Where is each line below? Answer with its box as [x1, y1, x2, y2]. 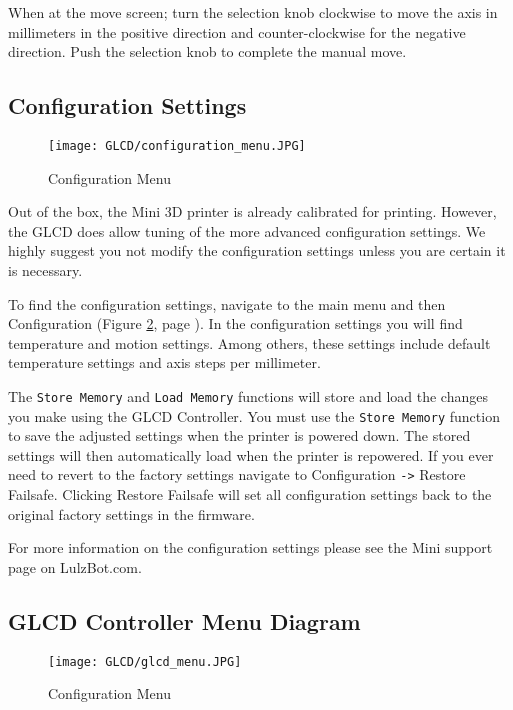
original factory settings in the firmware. [8, 503, 255, 524]
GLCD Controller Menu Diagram [8, 605, 361, 636]
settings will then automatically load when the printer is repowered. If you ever [8, 444, 494, 465]
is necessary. [8, 260, 83, 281]
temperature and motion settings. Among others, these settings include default [8, 332, 491, 353]
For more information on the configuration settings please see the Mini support [8, 537, 493, 558]
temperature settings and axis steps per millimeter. [8, 352, 321, 373]
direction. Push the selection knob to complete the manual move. [8, 41, 407, 62]
